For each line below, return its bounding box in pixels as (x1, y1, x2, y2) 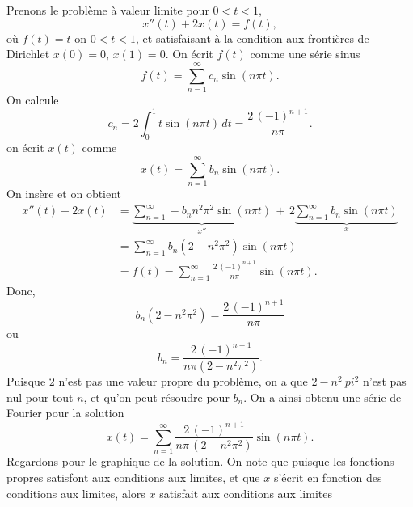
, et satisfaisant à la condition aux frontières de (136, 29, 369, 46)
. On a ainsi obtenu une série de (243, 388, 402, 405)
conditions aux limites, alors (6, 484, 145, 501)
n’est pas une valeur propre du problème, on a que (58, 373, 308, 390)
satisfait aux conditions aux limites (159, 484, 332, 501)
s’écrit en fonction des (273, 468, 382, 485)
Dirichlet (6, 45, 50, 62)
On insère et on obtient (6, 184, 122, 201)
